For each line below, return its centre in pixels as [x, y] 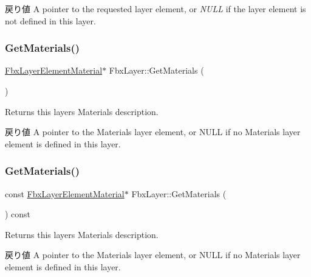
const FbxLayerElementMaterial [65, 193]
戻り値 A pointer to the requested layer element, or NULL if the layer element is [155, 9]
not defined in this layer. [50, 20]
